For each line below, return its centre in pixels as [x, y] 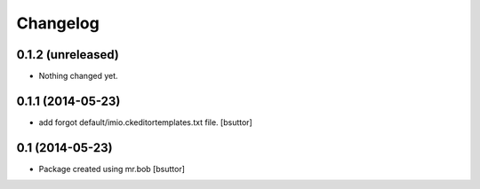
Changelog [58, 23]
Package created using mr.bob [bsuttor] [112, 169]
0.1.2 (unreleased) [68, 55]
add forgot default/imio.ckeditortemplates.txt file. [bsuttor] [145, 122]
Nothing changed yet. [79, 76]
